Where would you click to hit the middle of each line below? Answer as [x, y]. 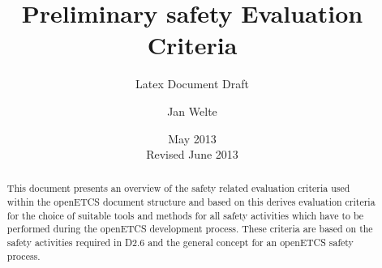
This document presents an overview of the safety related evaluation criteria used [178, 188]
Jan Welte [192, 111]
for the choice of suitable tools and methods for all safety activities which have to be [185, 215]
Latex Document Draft [192, 84]
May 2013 [192, 138]
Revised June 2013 [192, 154]
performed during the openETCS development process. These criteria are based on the [190, 229]
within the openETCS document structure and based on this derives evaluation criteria [191, 202]
